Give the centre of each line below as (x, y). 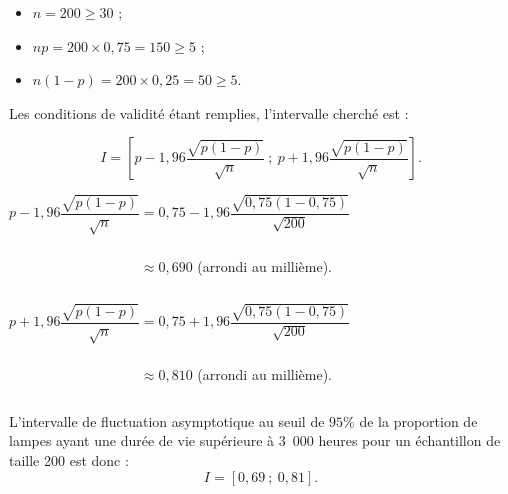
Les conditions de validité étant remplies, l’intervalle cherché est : (209, 112)
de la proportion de (418, 420)
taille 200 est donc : (69, 459)
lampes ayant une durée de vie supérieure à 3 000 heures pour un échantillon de (255, 440)
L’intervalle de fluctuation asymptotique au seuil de (167, 420)
